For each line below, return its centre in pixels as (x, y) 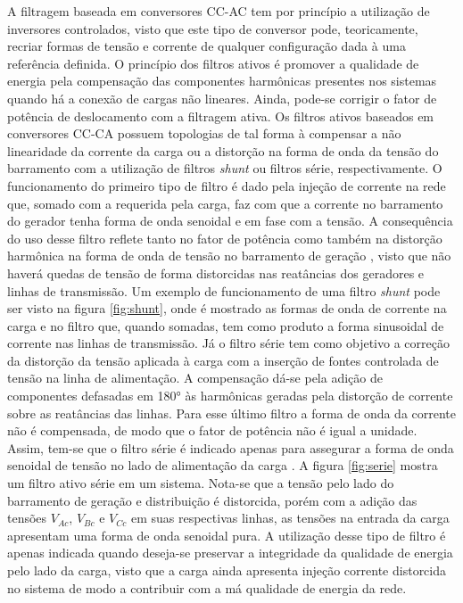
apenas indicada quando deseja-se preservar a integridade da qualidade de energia (230, 553)
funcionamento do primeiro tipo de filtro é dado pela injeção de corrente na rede (227, 185)
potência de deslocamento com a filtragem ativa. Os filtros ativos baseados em (221, 116)
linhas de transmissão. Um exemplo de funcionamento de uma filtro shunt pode (224, 290)
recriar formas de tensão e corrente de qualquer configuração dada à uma (207, 46)
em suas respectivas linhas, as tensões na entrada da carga (290, 518)
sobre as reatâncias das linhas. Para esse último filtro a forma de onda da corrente (232, 413)
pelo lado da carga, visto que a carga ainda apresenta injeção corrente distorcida (227, 570)
